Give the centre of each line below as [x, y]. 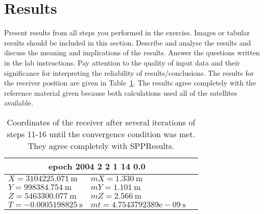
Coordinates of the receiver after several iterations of [101, 122]
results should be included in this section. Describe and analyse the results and [128, 42]
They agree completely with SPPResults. [101, 145]
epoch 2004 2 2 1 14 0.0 [97, 166]
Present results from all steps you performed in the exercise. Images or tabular [127, 33]
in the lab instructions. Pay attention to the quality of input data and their [122, 62]
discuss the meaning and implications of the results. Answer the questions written [132, 52]
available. [19, 103]
